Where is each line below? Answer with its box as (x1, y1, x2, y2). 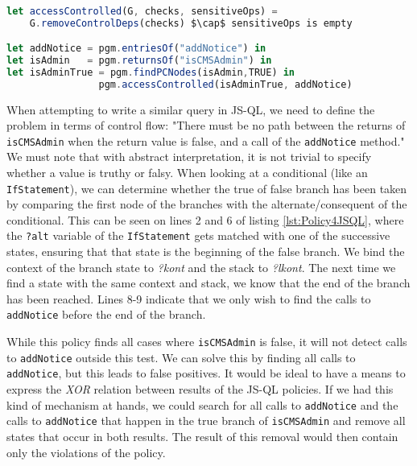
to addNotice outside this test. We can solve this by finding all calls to (6, 348, 356, 365)
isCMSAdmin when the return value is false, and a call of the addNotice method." (6, 132, 405, 149)
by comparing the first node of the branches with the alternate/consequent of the (6, 196, 407, 212)
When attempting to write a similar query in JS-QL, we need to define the (6, 101, 375, 118)
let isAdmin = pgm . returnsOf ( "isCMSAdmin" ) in (6, 54, 272, 66)
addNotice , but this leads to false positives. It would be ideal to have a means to (6, 365, 406, 381)
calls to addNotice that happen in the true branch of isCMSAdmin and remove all (6, 412, 406, 429)
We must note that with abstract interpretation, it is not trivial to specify (6, 148, 372, 165)
